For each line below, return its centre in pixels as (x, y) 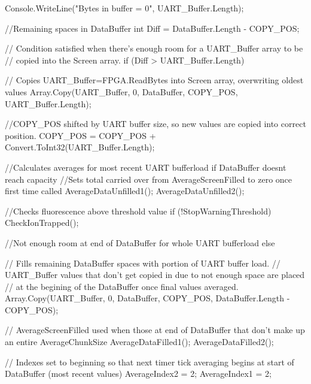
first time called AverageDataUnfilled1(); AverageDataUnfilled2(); (125, 191)
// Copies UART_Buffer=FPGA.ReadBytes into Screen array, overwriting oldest (154, 80)
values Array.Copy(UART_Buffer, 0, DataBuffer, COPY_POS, (121, 91)
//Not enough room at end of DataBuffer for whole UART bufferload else (140, 242)
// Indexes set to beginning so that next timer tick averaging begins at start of (150, 362)
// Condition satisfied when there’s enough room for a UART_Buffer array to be (154, 48)
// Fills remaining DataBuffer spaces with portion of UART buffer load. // (143, 263)
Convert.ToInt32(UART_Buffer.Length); (80, 147)
